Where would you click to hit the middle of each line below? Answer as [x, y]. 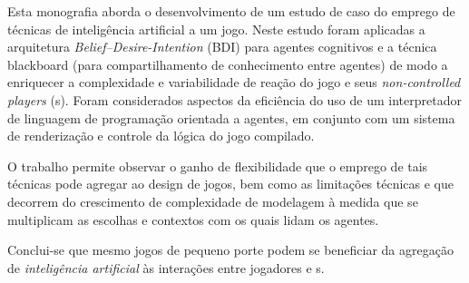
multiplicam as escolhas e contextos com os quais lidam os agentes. [193, 219]
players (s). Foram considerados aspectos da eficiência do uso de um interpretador [234, 99]
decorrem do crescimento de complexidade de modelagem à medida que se [213, 201]
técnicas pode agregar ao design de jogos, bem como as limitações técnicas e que [230, 184]
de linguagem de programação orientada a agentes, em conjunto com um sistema [231, 117]
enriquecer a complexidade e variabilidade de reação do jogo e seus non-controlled [234, 82]
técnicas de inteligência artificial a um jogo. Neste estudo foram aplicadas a [216, 29]
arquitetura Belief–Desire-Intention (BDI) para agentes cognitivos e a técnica [222, 47]
